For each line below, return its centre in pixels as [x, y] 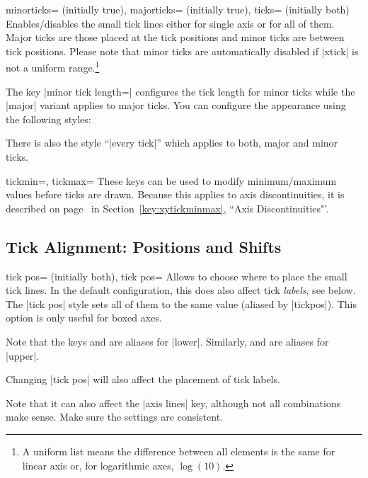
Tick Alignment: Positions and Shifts [144, 246]
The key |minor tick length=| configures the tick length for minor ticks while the [180, 91]
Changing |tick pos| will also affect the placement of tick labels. [143, 379]
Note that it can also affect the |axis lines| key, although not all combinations [173, 403]
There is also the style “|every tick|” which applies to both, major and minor [172, 143]
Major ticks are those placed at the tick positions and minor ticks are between [175, 37]
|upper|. [23, 355]
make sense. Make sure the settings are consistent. [114, 417]
